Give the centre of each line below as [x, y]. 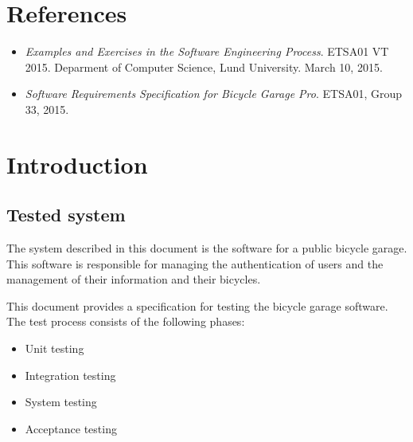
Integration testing [70, 375]
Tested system [66, 215]
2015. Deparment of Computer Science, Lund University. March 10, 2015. [204, 66]
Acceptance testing [71, 428]
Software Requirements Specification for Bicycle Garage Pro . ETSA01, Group [214, 94]
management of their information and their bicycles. [134, 279]
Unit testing [55, 348]
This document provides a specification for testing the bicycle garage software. [197, 305]
